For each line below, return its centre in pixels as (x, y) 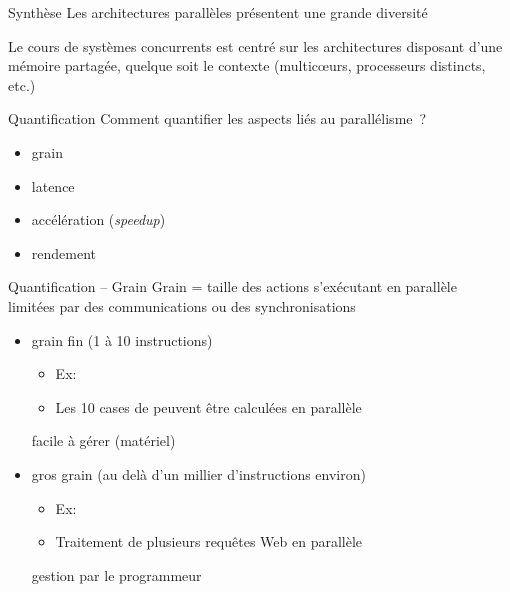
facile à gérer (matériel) (103, 440)
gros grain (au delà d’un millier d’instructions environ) (198, 473)
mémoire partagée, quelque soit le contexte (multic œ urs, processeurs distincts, (247, 65)
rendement (64, 252)
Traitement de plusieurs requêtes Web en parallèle (209, 541)
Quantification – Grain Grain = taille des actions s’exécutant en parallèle (232, 286)
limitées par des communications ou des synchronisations (182, 305)
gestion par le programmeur (116, 574)
